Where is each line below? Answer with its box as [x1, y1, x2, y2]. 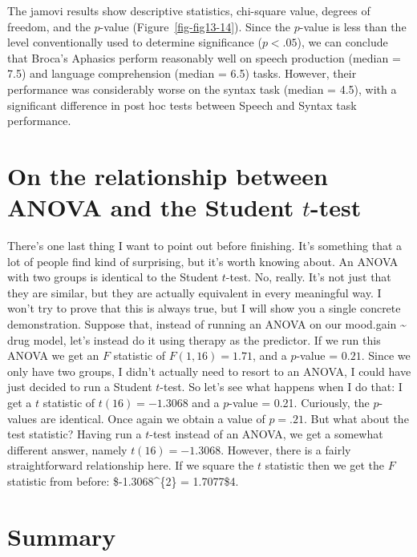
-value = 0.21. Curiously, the [229, 394, 370, 410]
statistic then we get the [265, 457, 384, 474]
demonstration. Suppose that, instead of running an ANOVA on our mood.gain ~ [7, 316, 407, 333]
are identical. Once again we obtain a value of [40, 410, 265, 426]
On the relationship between [7, 159, 328, 192]
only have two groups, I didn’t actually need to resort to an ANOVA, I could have [7, 362, 411, 379]
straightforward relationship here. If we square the [7, 457, 254, 474]
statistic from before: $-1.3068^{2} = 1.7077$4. [7, 472, 239, 489]
